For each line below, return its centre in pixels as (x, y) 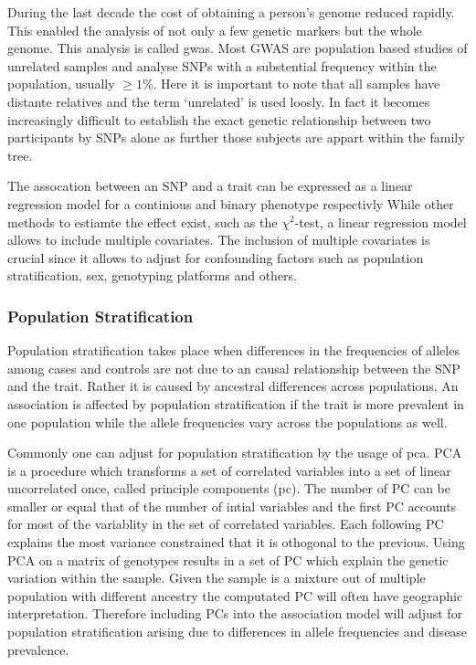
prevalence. (38, 649)
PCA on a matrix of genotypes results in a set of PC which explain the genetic (228, 559)
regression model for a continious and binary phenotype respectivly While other (231, 203)
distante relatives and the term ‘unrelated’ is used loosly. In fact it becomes (219, 101)
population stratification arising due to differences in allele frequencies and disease (238, 632)
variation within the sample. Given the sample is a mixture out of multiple (217, 578)
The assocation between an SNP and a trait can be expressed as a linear (210, 186)
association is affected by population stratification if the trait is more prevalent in (236, 403)
